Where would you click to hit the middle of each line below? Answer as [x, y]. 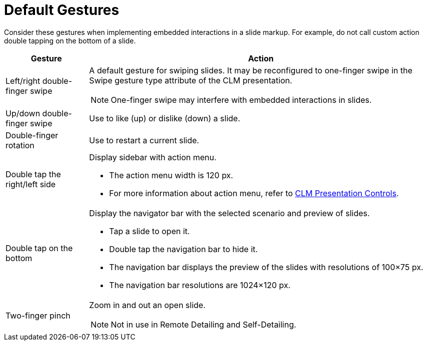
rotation [20, 145]
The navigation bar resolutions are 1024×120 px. [200, 285]
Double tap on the [39, 248]
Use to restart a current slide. [144, 140]
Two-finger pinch [38, 315]
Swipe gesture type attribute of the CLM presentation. [191, 80]
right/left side [31, 184]
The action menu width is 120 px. [171, 175]
